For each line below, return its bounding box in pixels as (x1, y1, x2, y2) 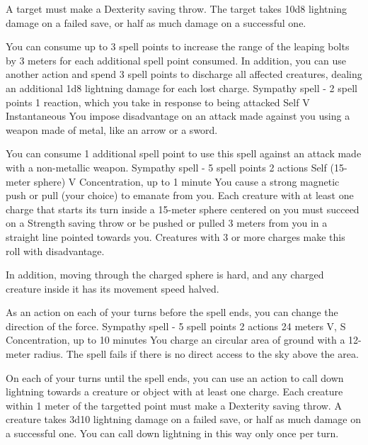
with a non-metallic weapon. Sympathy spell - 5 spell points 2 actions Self (6, 159, 327, 174)
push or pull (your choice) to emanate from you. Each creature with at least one (6, 188, 354, 203)
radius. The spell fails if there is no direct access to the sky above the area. (33, 347, 359, 361)
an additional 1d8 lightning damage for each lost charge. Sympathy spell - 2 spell (6, 80, 357, 95)
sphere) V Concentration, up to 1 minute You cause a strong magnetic (33, 174, 340, 188)
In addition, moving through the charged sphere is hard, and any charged (6, 267, 324, 282)
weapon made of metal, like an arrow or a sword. (6, 122, 218, 137)
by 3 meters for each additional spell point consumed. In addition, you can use (6, 52, 347, 67)
